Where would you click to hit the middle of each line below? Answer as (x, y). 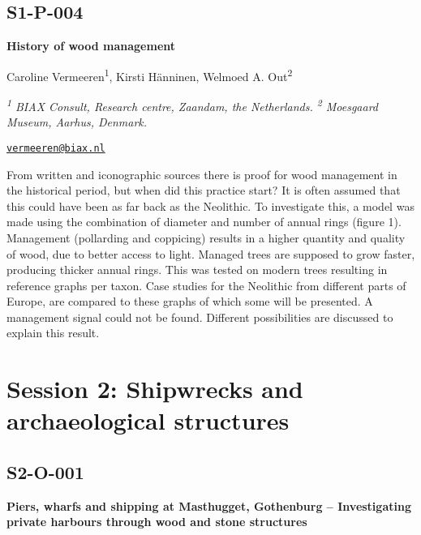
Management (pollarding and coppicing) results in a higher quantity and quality (206, 237)
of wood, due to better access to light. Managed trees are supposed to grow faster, (211, 253)
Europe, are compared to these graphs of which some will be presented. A (190, 301)
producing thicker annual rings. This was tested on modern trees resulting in (197, 270)
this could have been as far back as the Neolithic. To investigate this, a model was (210, 205)
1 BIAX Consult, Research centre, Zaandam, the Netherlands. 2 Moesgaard (192, 105)
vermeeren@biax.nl (56, 148)
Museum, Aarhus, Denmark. (77, 122)
